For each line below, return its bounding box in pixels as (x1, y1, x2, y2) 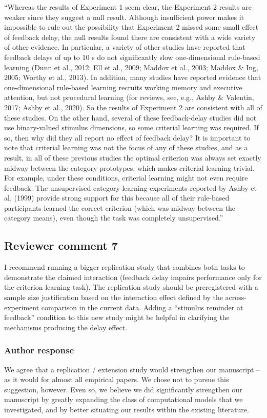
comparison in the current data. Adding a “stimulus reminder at (41, 302, 243, 312)
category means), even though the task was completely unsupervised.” (4, 212, 223, 223)
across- (225, 292, 247, 303)
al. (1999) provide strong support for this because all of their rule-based (4, 192, 230, 203)
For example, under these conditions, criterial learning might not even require (4, 172, 248, 183)
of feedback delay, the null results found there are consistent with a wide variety (4, 31, 256, 42)
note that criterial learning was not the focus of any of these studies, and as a (4, 142, 248, 153)
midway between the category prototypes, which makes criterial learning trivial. (4, 162, 255, 173)
